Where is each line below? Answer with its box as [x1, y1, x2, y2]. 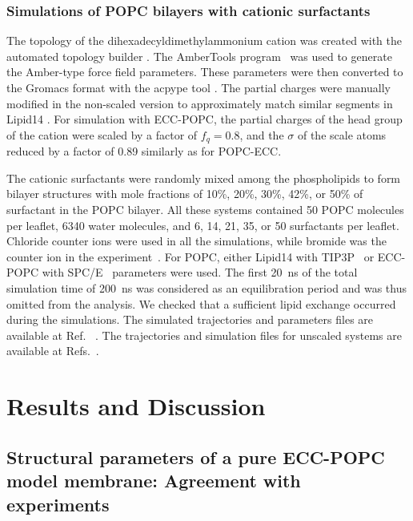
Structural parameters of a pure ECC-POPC [6, 444, 385, 469]
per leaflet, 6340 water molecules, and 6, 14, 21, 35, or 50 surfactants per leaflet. [6, 216, 399, 233]
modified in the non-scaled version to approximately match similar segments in [6, 95, 393, 111]
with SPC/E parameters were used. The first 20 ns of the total [42, 264, 358, 281]
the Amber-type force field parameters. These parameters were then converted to [6, 63, 403, 80]
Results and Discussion [6, 390, 266, 422]
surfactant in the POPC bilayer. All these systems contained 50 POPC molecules [6, 201, 404, 218]
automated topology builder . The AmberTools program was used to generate [6, 47, 392, 64]
